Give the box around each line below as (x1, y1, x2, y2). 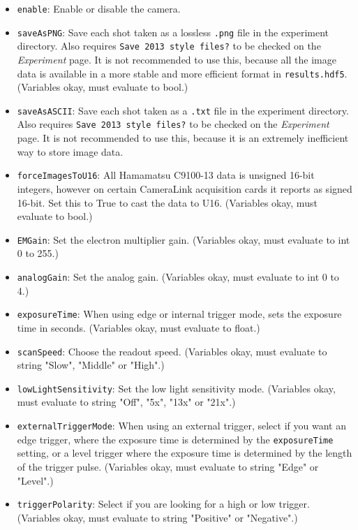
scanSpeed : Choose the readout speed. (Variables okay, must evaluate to (17, 344, 327, 358)
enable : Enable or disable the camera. (17, 1, 181, 15)
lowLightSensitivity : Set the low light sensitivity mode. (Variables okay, (17, 381, 336, 395)
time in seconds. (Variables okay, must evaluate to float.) (17, 320, 260, 334)
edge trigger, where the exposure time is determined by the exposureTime (17, 432, 334, 446)
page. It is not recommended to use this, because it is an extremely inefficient (17, 131, 349, 145)
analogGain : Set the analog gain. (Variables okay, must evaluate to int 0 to (17, 270, 339, 284)
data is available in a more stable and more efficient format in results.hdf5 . (17, 66, 348, 80)
